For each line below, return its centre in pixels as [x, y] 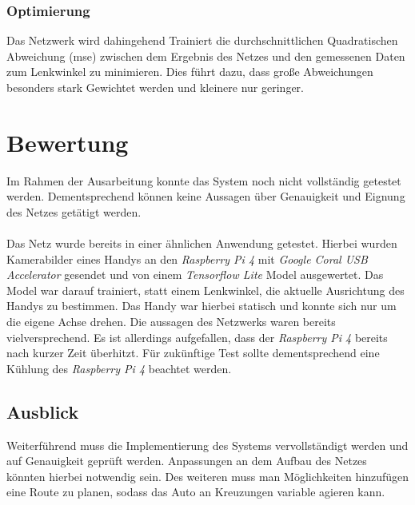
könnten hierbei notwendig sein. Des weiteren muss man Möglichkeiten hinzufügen [208, 476]
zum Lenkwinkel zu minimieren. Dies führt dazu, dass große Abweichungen [190, 72]
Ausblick [43, 411]
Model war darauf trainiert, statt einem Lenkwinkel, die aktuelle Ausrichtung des [206, 290]
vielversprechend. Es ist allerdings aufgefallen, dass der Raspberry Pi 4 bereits [197, 337]
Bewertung [68, 142]
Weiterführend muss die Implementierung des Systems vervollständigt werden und [207, 445]
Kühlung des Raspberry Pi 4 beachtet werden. [119, 368]
